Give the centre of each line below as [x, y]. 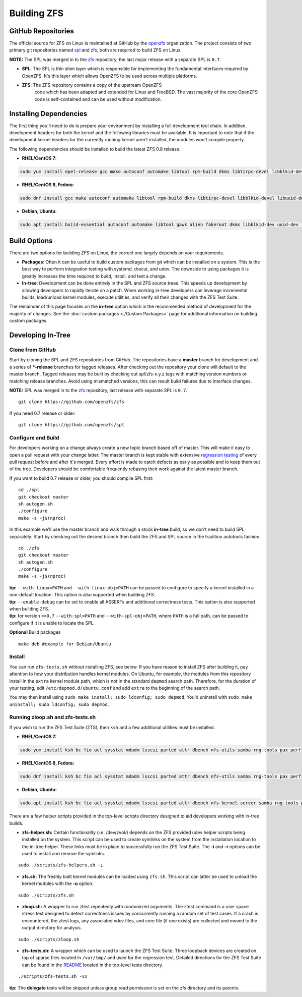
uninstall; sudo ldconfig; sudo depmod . [59, 704]
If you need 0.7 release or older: [43, 413]
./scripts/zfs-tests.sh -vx [53, 977]
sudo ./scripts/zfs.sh [46, 895]
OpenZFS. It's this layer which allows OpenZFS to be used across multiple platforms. [109, 76]
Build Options [31, 240]
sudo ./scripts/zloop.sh [49, 939]
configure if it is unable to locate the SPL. [52, 623]
